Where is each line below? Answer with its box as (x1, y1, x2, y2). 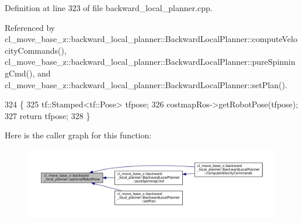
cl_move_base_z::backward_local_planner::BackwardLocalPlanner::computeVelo (5, 33, 297, 45)
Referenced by (5, 21, 55, 33)
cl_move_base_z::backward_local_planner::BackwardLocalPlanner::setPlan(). (5, 78, 287, 90)
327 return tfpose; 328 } (5, 109, 91, 121)
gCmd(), (5, 67, 35, 79)
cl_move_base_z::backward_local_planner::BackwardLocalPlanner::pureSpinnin (5, 55, 296, 68)
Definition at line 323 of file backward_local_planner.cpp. (5, 2, 213, 13)
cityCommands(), (5, 44, 67, 56)
